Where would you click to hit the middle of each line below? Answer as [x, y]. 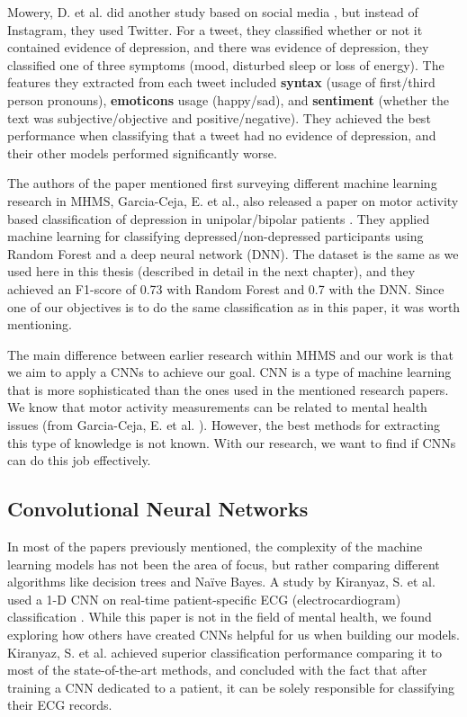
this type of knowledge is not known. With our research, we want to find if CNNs [232, 442]
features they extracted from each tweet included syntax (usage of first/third [221, 82]
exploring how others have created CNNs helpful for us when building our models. [233, 635]
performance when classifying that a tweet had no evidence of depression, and [222, 135]
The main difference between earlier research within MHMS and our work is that [230, 354]
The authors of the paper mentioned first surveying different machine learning [222, 183]
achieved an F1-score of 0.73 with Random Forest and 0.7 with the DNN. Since [226, 288]
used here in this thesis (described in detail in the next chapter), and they [211, 271]
